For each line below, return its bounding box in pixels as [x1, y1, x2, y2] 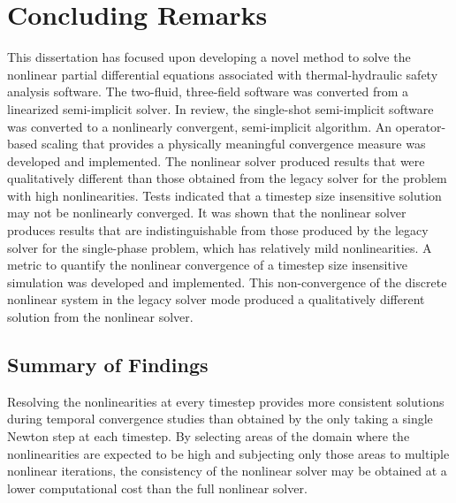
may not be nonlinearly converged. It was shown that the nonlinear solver [7, 203, 407, 222]
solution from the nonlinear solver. [7, 308, 194, 326]
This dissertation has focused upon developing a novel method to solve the [7, 48, 411, 66]
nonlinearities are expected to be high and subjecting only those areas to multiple [7, 444, 450, 462]
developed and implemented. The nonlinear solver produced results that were [7, 151, 425, 170]
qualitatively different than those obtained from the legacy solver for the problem [7, 169, 447, 187]
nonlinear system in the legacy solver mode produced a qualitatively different [7, 290, 425, 309]
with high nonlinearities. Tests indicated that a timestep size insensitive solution [7, 186, 442, 204]
